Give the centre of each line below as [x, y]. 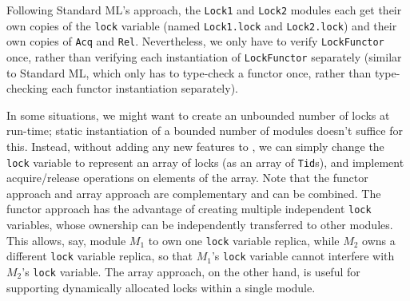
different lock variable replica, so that [100, 256]
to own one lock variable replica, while [244, 240]
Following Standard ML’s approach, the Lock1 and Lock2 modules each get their [204, 10]
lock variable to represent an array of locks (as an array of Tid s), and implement [205, 162]
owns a [379, 240]
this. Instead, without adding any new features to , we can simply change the [195, 146]
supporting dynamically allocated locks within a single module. [161, 287]
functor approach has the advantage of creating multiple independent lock [189, 209]
